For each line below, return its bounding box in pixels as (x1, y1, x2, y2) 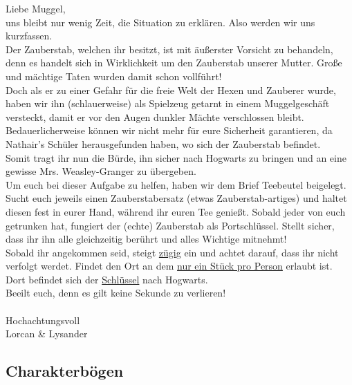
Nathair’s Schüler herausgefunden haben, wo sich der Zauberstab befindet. (6, 136, 321, 151)
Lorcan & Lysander (6, 326, 88, 341)
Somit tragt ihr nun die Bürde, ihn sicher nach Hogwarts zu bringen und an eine (6, 150, 346, 165)
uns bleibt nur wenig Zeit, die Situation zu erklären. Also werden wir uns (6, 15, 315, 29)
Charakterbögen (6, 360, 124, 382)
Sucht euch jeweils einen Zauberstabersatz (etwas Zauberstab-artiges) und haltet (6, 191, 347, 205)
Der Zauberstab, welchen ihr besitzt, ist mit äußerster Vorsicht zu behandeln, (6, 41, 333, 56)
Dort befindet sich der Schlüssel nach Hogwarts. (6, 272, 208, 286)
